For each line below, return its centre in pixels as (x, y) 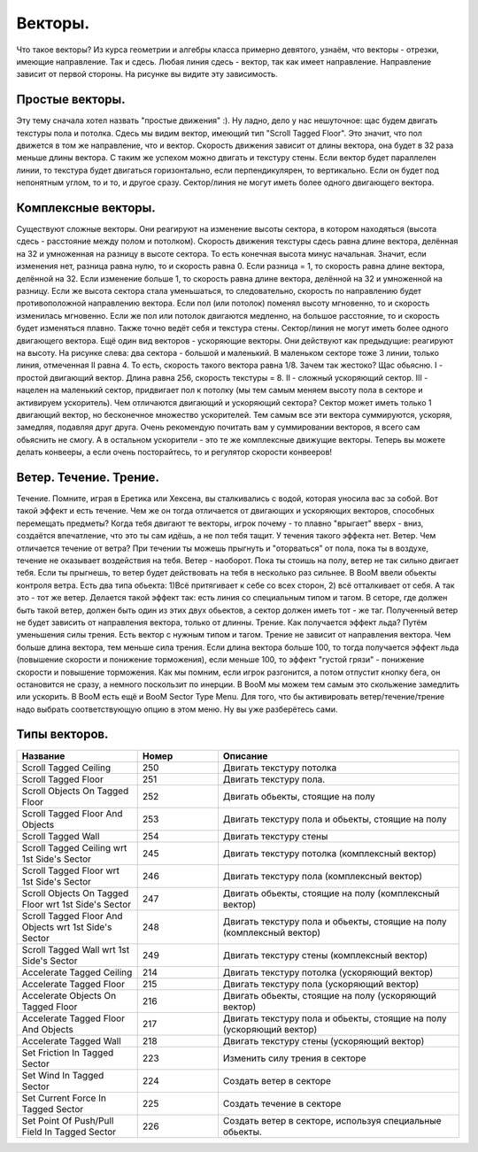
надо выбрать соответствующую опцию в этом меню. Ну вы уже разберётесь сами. (177, 709)
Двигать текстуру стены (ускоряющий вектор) (324, 1040)
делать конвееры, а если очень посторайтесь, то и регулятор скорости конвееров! (174, 452)
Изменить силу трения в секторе (294, 1058)
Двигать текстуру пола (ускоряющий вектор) (321, 984)
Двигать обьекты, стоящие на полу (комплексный (331, 893)
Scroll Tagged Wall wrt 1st (76, 949)
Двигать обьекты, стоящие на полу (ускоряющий (330, 995)
